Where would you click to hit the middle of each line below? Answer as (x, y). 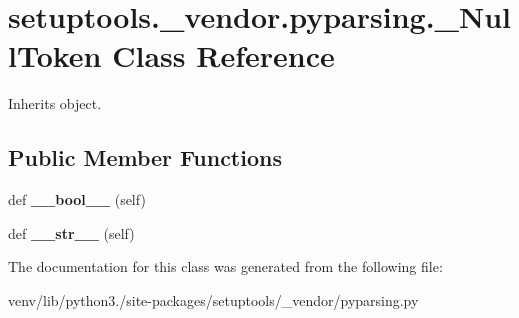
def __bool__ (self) (77, 199)
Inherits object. (55, 103)
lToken (55, 55)
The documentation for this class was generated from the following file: (225, 266)
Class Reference (223, 55)
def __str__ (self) (71, 232)
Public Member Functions (145, 157)
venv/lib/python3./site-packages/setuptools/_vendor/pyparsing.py (213, 299)
